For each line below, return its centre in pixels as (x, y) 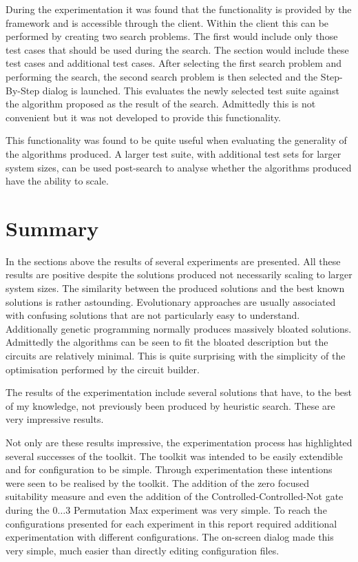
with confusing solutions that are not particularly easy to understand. (153, 315)
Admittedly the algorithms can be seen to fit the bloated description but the (167, 342)
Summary (52, 228)
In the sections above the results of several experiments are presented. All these (173, 261)
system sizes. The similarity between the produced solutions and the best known (175, 288)
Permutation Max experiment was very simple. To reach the (200, 509)
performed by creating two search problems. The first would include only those (172, 36)
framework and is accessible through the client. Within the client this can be (167, 22)
